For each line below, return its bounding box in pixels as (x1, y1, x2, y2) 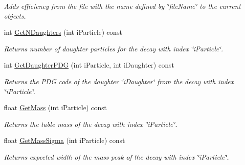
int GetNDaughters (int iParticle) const (4, 27, 122, 37)
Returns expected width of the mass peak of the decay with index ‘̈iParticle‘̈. (4, 151, 229, 162)
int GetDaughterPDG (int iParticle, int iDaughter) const (4, 60, 174, 70)
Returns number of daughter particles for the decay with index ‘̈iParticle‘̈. (4, 43, 223, 53)
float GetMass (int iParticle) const (4, 102, 107, 113)
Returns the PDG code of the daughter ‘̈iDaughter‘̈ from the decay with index (4, 76, 234, 86)
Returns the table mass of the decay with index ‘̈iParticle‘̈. (4, 118, 178, 129)
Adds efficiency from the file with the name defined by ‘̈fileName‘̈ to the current (4, 1, 241, 11)
